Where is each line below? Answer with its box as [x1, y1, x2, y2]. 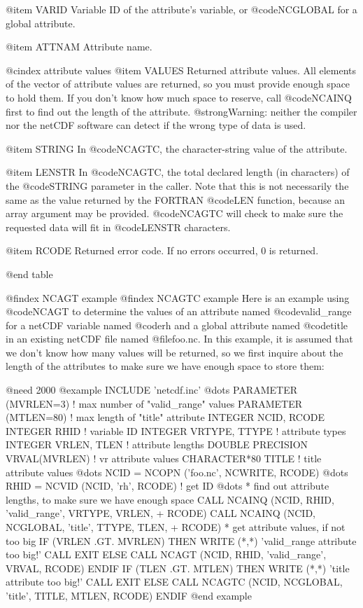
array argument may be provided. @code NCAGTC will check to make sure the [6, 206, 343, 221]
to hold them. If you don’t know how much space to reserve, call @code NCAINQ [6, 90, 352, 104]
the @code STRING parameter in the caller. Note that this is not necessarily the [6, 178, 349, 193]
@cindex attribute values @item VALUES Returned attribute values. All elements [6, 62, 357, 77]
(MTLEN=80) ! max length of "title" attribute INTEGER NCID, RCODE [6, 410, 325, 424]
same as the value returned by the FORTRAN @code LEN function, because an [6, 192, 346, 207]
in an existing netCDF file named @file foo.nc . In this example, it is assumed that [6, 331, 353, 346]
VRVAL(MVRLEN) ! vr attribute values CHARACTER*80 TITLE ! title [6, 451, 322, 466]
